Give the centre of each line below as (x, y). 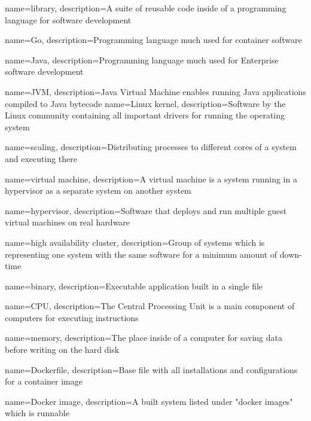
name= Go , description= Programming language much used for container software (153, 40)
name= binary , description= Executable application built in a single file (134, 286)
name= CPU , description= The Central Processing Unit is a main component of (150, 306)
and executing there (41, 158)
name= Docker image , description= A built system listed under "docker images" (149, 401)
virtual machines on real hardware (68, 222)
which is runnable (37, 413)
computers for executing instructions (72, 317)
